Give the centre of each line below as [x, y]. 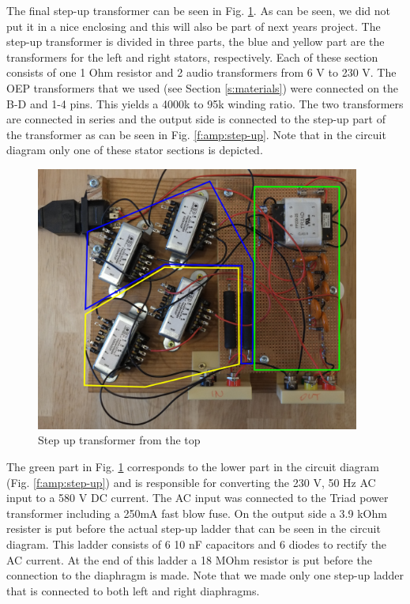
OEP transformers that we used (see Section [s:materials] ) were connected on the [203, 87]
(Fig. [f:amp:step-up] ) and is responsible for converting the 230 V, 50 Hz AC [191, 482]
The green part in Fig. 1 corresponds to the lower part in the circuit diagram [193, 466]
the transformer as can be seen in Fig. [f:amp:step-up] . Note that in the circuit [196, 134]
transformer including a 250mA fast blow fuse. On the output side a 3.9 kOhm [197, 513]
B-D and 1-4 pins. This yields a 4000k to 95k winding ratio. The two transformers [205, 103]
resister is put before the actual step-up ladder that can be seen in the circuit [194, 528]
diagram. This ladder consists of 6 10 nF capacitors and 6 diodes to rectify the [197, 544]
